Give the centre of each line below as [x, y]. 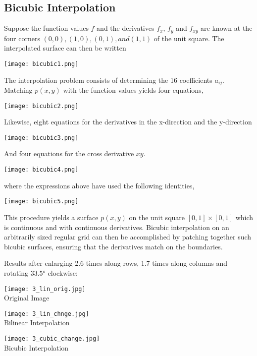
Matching [18, 89]
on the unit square [157, 217]
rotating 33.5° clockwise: [41, 272]
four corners [22, 38]
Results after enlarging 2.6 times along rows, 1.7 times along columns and [116, 263]
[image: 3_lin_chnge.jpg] [47, 314]
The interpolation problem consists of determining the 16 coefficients [108, 80]
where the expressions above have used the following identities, [99, 185]
